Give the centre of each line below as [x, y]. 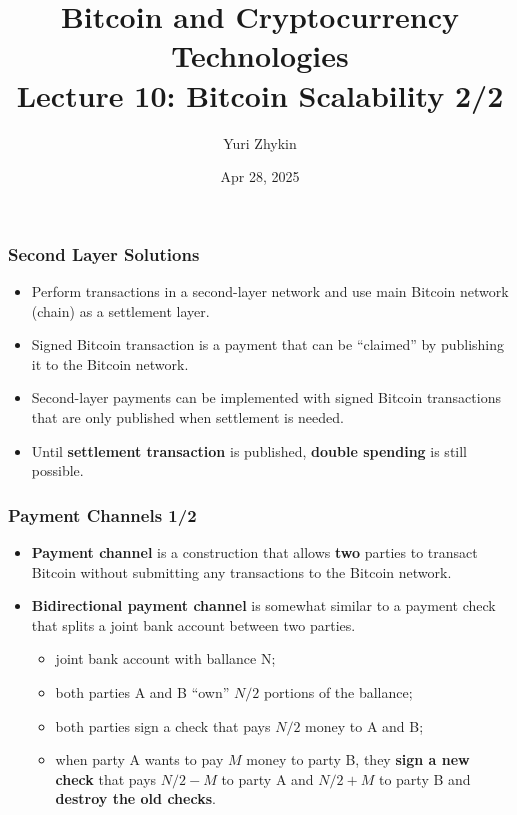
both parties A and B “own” [142, 691]
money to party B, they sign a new [358, 759]
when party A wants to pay [139, 759]
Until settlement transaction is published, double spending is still [249, 450]
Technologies [260, 55]
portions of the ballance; [338, 691]
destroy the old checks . [135, 798]
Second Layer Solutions [104, 253]
